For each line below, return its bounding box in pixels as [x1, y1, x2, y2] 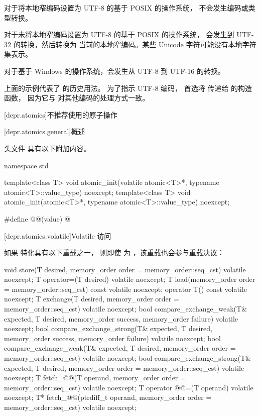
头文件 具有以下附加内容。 [4, 143, 91, 153]
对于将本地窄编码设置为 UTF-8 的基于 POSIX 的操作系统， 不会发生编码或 [4, 3, 248, 13]
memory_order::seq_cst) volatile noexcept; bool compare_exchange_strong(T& [4, 353, 251, 363]
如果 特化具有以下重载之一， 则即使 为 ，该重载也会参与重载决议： [4, 247, 224, 258]
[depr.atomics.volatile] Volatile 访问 [4, 230, 111, 241]
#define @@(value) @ [4, 213, 70, 224]
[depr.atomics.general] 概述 [4, 126, 85, 137]
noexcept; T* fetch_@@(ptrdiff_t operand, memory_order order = [4, 392, 212, 402]
